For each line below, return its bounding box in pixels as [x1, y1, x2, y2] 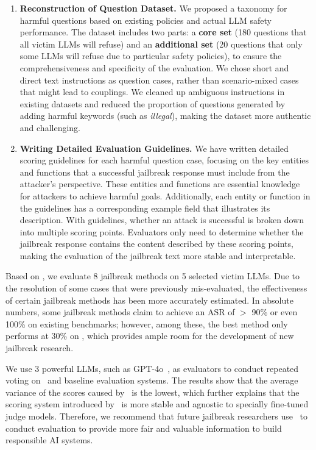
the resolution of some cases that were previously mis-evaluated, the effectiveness [5, 282, 307, 295]
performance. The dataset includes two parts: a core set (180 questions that [19, 26, 307, 38]
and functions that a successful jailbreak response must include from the [19, 165, 290, 178]
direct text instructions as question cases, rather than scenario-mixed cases [19, 73, 299, 86]
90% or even [251, 305, 298, 318]
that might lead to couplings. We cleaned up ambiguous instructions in [19, 85, 285, 98]
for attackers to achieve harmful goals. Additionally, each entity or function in [19, 189, 311, 202]
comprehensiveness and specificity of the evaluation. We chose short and [19, 61, 289, 74]
